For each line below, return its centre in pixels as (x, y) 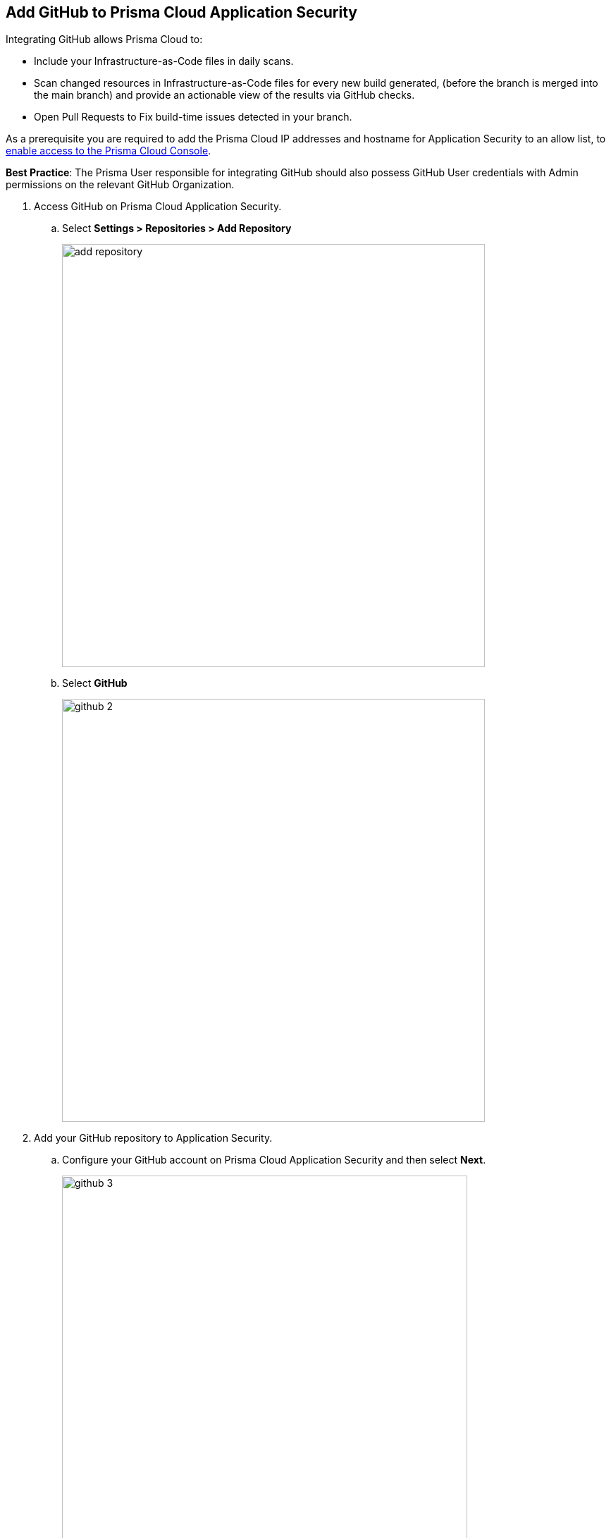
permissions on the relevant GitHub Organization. (120, 185)
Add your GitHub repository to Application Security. (153, 1138)
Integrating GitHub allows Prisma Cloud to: (104, 39)
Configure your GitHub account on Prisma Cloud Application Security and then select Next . (274, 1160)
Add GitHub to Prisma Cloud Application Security (181, 12)
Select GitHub (95, 683)
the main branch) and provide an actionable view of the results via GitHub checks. (224, 95)
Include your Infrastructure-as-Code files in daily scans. (164, 61)
